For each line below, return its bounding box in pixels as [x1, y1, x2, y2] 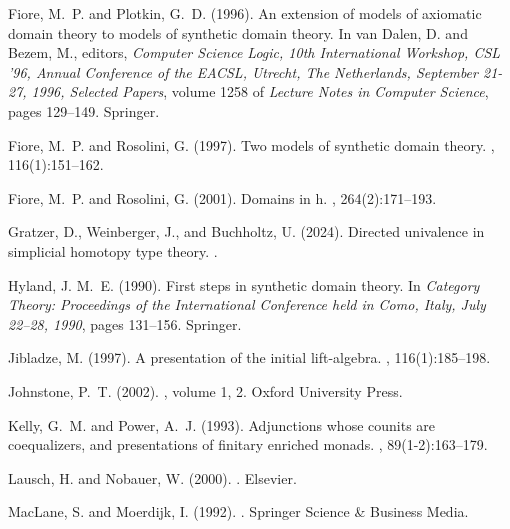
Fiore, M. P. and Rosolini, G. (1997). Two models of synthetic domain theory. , [8, 134, 495, 155]
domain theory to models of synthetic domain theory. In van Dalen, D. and [8, 22, 468, 43]
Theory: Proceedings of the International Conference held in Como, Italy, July [8, 294, 486, 315]
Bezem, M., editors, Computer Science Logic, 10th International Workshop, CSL [8, 42, 501, 63]
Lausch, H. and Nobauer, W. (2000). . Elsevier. [8, 467, 297, 488]
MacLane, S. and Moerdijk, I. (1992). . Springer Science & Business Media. [8, 501, 469, 522]
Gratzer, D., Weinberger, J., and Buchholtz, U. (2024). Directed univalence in [8, 221, 485, 242]
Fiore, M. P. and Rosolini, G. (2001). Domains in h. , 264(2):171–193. [8, 187, 437, 208]
